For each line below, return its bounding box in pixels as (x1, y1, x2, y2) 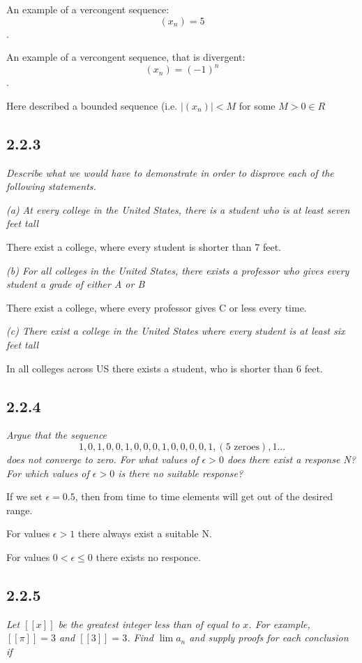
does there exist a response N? (227, 452, 356, 466)
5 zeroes (225, 442, 259, 452)
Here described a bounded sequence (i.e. (6, 98, 178, 112)
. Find (127, 630, 153, 645)
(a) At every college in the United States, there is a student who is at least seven (6, 202, 350, 217)
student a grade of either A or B (6, 277, 145, 291)
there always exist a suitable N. (77, 526, 212, 541)
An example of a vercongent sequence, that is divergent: (6, 50, 246, 64)
